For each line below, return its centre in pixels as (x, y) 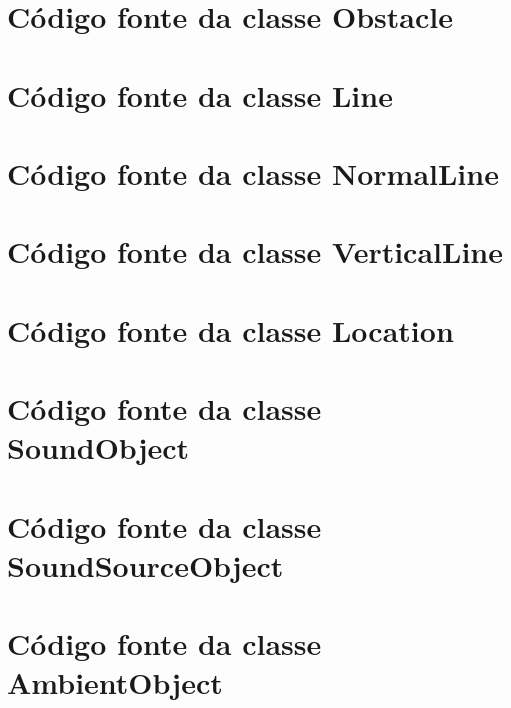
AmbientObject (115, 682)
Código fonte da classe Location (230, 329)
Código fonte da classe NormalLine (253, 172)
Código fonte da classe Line (200, 94)
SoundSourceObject (145, 564)
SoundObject (98, 447)
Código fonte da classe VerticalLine (255, 251)
